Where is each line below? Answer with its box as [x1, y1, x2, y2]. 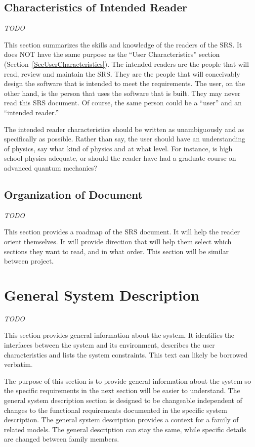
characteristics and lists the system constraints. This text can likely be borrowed [4, 349, 248, 359]
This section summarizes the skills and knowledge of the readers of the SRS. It [4, 39, 242, 49]
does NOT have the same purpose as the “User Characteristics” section [4, 49, 220, 59]
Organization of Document [4, 186, 143, 202]
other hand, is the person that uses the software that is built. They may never [4, 88, 241, 98]
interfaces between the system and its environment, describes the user [4, 340, 215, 350]
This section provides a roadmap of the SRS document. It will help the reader [4, 226, 240, 237]
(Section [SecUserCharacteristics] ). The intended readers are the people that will [4, 58, 249, 69]
